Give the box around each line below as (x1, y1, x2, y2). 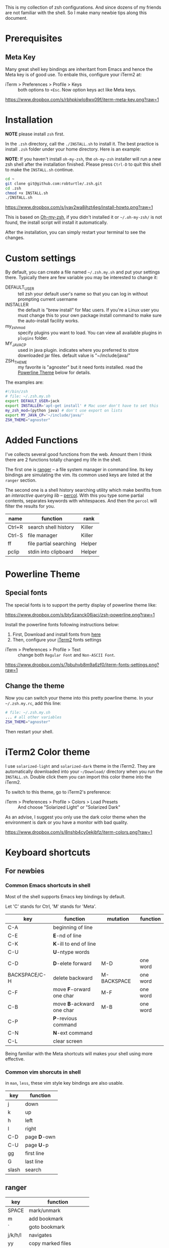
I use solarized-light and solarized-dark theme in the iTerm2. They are (5, 763, 156, 769)
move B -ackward (53, 1000, 95, 1007)
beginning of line (53, 923, 93, 931)
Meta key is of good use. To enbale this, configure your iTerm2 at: (5, 72, 142, 77)
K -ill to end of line (53, 940, 97, 947)
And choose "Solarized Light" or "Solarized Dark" (18, 804, 121, 810)
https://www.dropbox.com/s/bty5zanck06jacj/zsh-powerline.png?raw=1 (5, 612, 155, 618)
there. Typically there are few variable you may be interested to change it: (5, 274, 158, 281)
